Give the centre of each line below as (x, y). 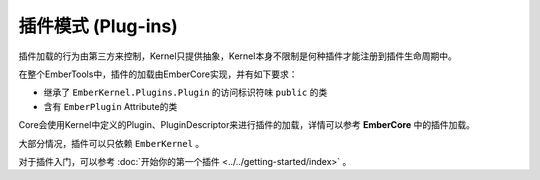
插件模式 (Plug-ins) (98, 26)
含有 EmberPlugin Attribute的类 (110, 106)
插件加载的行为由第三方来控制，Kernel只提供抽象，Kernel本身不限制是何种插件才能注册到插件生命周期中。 (237, 56)
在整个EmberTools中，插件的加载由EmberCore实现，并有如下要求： (158, 74)
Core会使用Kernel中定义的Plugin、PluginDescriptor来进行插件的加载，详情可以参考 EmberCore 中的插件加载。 (246, 125)
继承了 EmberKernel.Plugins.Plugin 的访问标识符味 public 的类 (185, 92)
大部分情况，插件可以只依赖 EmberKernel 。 (111, 143)
